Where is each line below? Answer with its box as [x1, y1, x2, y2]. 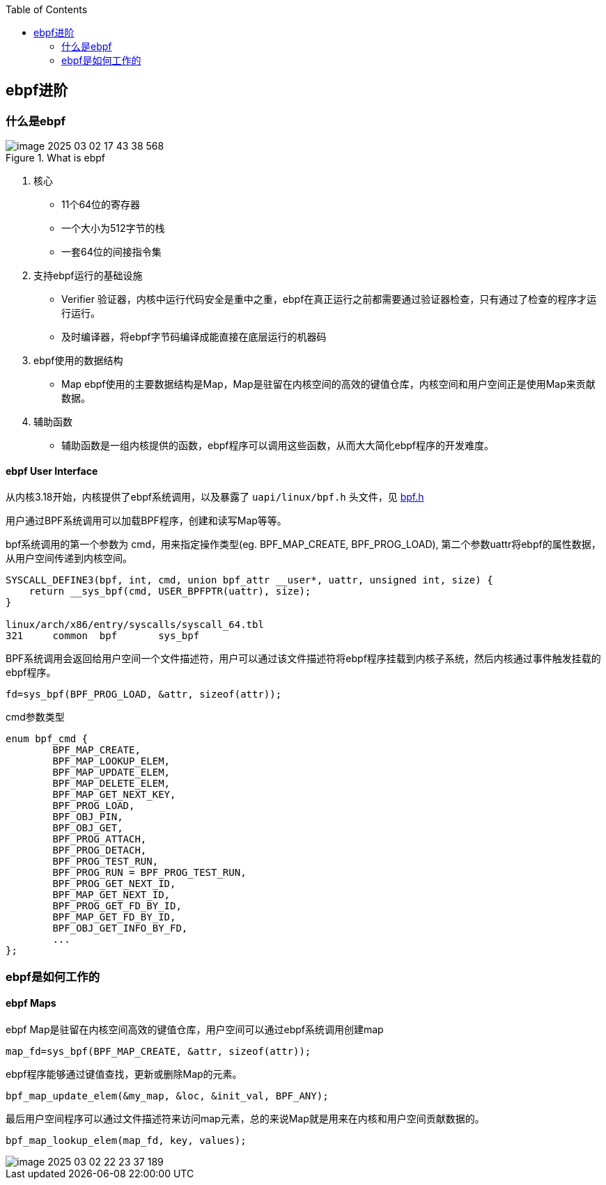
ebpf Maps [6, 997, 56, 1010]
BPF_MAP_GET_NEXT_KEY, [52, 789, 176, 801]
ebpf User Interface [6, 464, 98, 477]
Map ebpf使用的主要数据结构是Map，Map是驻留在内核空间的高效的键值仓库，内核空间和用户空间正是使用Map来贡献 [61, 378, 596, 391]
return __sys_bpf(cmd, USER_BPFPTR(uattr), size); [29, 586, 311, 597]
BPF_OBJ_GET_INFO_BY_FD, [52, 923, 188, 934]
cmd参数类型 [6, 711, 65, 723]
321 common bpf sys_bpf [6, 630, 200, 642]
